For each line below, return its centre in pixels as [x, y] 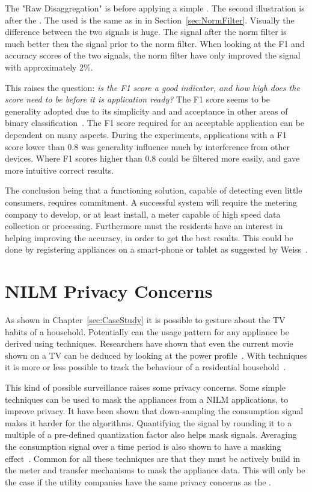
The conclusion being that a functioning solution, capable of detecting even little [154, 190]
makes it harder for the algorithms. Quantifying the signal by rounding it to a [148, 422]
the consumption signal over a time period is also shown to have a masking [143, 446]
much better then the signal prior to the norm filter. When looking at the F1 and [155, 43]
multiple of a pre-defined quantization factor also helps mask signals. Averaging [151, 434]
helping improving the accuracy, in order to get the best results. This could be [149, 237]
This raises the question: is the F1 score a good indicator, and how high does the [152, 87]
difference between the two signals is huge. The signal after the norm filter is [146, 32]
